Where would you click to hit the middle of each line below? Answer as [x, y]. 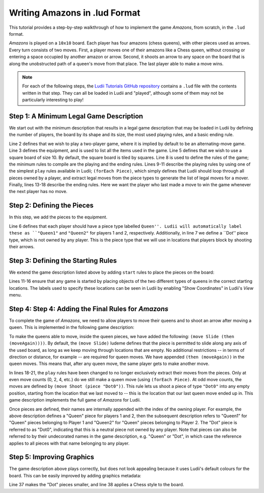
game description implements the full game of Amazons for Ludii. [75, 400]
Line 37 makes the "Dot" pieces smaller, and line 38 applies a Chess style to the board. [97, 485]
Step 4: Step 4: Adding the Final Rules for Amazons [89, 309]
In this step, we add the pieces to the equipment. [58, 217]
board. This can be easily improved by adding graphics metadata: [75, 475]
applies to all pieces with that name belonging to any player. [69, 443]
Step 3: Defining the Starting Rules [63, 261]
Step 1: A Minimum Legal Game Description [76, 116]
